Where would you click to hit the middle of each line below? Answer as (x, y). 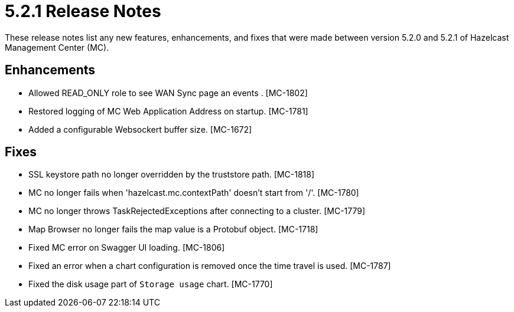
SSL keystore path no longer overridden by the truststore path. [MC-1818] (171, 175)
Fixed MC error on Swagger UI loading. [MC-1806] (127, 248)
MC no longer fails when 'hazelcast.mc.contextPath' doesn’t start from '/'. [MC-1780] (194, 193)
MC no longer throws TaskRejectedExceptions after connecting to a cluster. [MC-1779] (197, 211)
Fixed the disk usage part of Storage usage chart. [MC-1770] (151, 284)
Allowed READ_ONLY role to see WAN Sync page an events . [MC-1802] (168, 93)
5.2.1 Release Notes (83, 11)
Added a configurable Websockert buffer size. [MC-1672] (140, 129)
